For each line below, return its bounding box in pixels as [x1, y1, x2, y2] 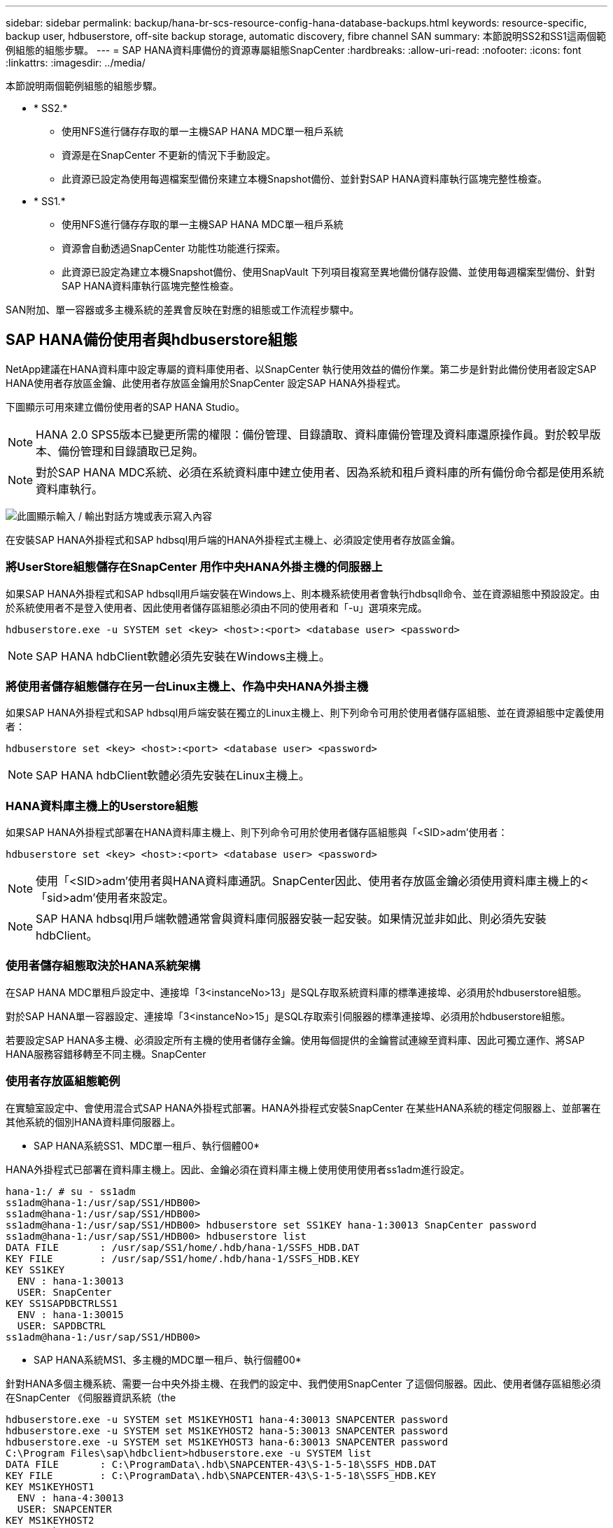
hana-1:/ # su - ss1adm [6, 1185, 136, 1197]
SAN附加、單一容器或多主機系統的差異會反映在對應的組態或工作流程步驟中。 [6, 304, 360, 316]
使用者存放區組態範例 [6, 1074, 120, 1089]
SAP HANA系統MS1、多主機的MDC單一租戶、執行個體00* [34, 1353, 302, 1366]
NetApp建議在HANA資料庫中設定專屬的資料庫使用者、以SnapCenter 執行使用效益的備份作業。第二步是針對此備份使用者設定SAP [6, 362, 597, 375]
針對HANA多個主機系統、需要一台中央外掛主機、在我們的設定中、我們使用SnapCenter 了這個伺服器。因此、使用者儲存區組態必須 [6, 1377, 601, 1389]
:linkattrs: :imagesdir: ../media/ [6, 57, 146, 69]
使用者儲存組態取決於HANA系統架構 [6, 958, 201, 973]
